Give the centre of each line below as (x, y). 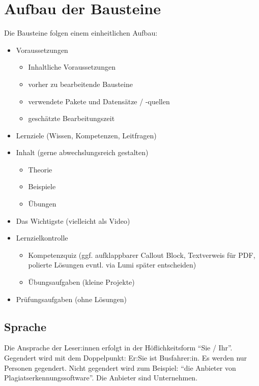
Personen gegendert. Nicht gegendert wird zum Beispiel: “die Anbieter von (120, 367)
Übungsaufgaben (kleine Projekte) (81, 282)
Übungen (42, 204)
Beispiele (42, 186)
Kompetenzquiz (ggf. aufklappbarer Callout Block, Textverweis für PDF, (142, 255)
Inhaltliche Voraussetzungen (72, 67)
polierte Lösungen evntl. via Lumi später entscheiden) (112, 265)
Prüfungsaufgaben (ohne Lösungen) (71, 299)
